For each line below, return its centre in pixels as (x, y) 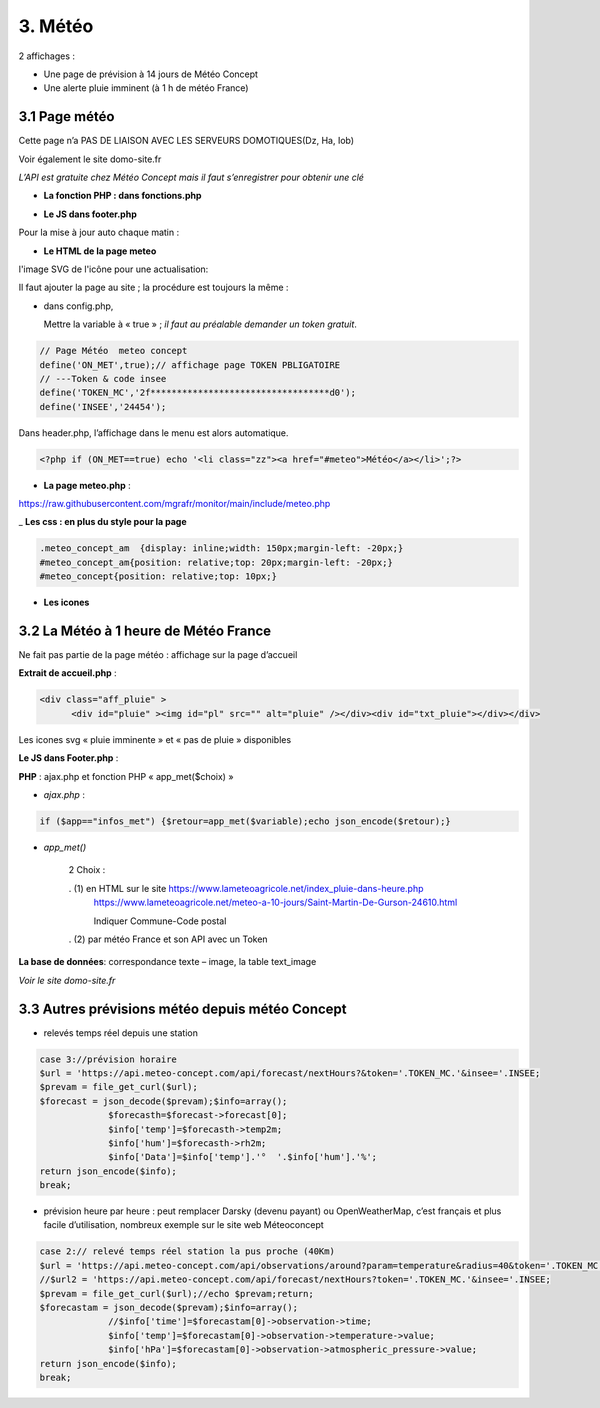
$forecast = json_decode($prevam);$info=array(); (163, 1101)
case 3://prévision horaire (108, 1059)
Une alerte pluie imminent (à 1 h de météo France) (146, 88)
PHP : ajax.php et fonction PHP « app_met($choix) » (126, 776)
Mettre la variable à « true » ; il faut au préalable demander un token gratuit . (200, 324)
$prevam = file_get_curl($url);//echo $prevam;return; (176, 1293)
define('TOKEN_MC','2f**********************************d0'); (198, 393)
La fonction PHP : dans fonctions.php (122, 196)
